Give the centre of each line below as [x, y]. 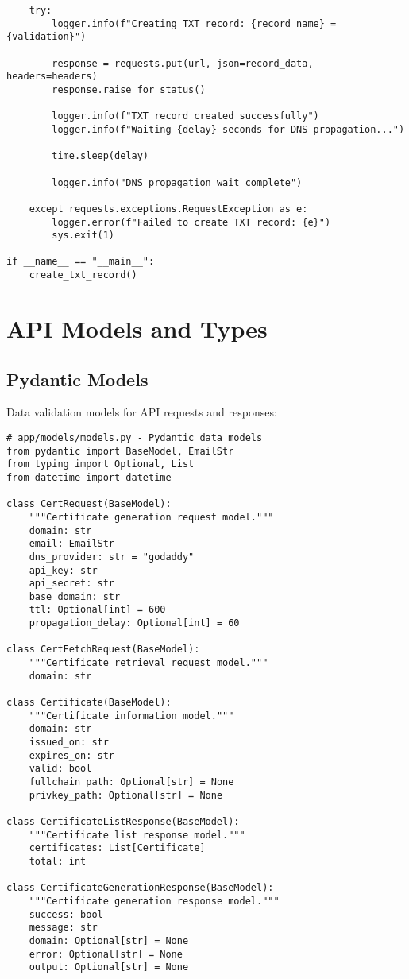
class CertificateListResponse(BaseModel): [123, 821]
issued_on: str [69, 743]
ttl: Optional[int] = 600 [97, 610]
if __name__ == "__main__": [81, 262]
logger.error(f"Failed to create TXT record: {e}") [191, 222]
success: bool [66, 914]
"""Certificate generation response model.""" [154, 901]
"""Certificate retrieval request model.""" [149, 663]
